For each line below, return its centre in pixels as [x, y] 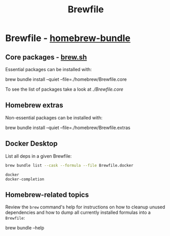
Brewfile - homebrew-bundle [68, 38]
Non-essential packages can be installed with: [54, 117]
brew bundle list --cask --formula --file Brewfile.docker [69, 165]
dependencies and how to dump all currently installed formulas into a [78, 212]
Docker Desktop [31, 144]
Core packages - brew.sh [46, 57]
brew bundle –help [25, 228]
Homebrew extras [34, 105]
